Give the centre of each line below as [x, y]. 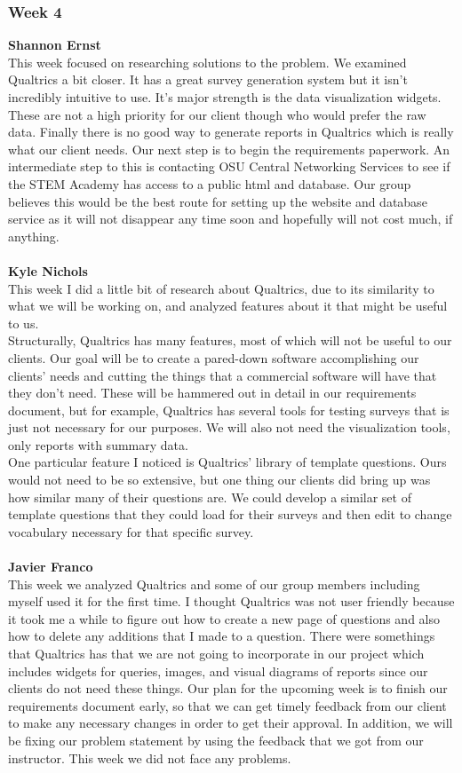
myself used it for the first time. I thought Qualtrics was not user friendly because [231, 601]
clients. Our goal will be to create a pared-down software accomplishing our [214, 357]
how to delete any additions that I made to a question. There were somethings [222, 636]
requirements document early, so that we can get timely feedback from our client [227, 705]
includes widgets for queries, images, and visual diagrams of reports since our [218, 670]
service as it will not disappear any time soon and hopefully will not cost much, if [231, 219]
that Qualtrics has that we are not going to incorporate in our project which [216, 653]
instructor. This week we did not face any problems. [150, 757]
